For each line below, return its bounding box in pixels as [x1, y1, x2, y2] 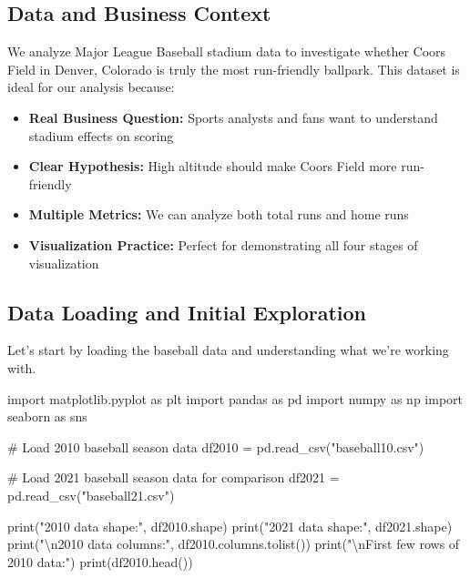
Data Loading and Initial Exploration [7, 298, 366, 326]
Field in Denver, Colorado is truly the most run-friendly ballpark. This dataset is [7, 59, 460, 78]
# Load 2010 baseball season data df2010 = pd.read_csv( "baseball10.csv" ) [7, 437, 424, 456]
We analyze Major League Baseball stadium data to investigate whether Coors [7, 42, 446, 61]
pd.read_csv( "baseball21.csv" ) [7, 485, 175, 504]
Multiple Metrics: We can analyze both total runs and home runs [28, 205, 409, 224]
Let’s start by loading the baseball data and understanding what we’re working [7, 340, 449, 360]
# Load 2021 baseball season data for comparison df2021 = [7, 468, 340, 487]
